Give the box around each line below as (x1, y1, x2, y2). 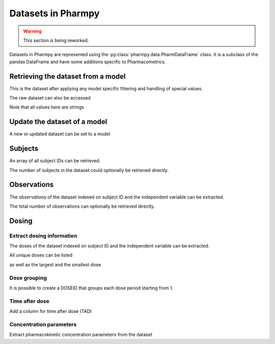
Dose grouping (9, 274, 47, 281)
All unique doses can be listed (9, 252, 73, 258)
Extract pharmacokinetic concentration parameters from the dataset (9, 332, 153, 338)
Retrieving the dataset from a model (9, 72, 126, 81)
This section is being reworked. (23, 37, 89, 43)
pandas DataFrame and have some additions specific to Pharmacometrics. (9, 59, 166, 65)
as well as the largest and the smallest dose (9, 261, 101, 267)
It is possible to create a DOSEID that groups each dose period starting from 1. (9, 285, 174, 291)
